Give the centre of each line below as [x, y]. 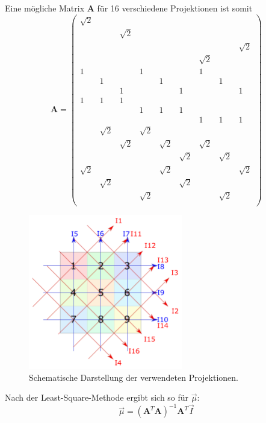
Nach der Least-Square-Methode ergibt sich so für [97, 397]
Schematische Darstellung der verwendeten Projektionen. [134, 377]
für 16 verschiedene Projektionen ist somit [175, 8]
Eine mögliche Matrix [45, 8]
